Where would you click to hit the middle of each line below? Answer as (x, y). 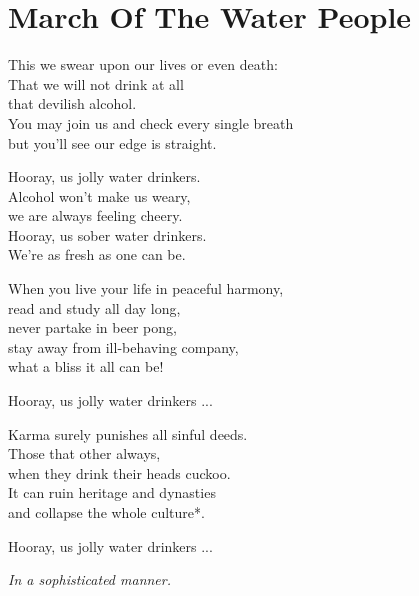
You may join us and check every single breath (151, 122)
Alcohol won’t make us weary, (99, 195)
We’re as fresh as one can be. (97, 254)
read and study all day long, (94, 307)
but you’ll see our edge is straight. (112, 142)
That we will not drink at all (96, 83)
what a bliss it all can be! (86, 366)
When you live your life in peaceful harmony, (146, 288)
